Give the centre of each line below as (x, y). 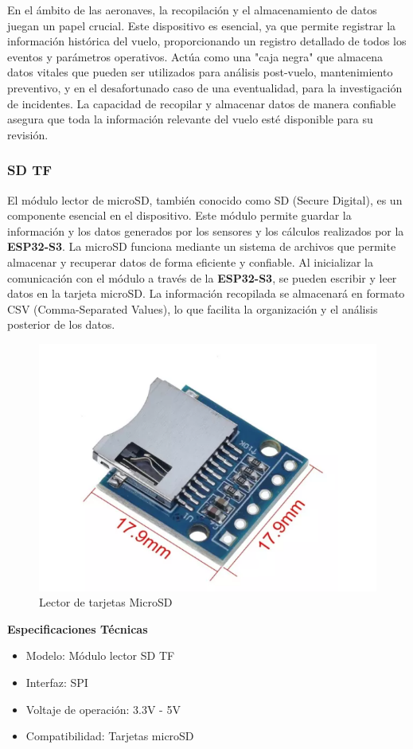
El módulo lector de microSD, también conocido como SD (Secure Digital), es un (205, 199)
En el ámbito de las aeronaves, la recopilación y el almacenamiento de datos (192, 10)
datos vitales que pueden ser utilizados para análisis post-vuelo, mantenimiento (200, 72)
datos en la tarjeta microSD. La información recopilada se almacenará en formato (206, 293)
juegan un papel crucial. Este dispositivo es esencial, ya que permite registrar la (202, 25)
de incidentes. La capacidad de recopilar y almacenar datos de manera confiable (202, 103)
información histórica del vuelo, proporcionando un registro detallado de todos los (207, 41)
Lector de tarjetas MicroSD (106, 602)
